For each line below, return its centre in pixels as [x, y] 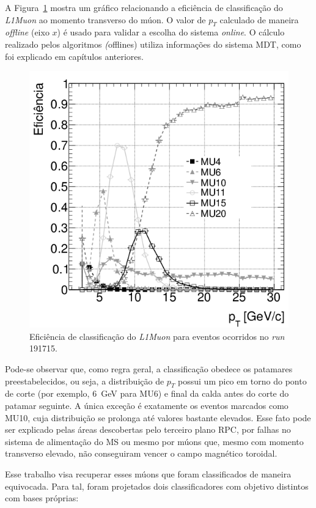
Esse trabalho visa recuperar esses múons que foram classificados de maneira [148, 473]
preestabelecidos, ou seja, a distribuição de [85, 381]
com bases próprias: [42, 498]
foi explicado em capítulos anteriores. [74, 56]
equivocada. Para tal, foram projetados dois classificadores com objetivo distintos [157, 486]
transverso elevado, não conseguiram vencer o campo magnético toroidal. [141, 453]
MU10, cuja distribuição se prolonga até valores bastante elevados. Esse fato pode [158, 417]
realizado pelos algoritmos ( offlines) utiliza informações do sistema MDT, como [153, 44]
